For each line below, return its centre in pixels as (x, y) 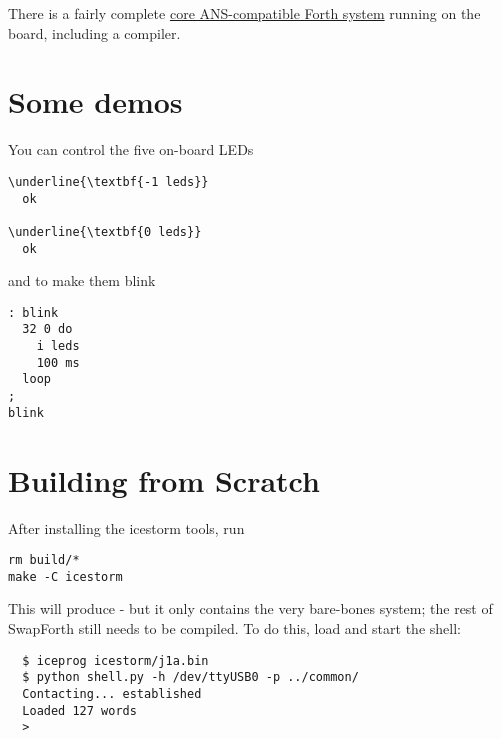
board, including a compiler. (94, 32)
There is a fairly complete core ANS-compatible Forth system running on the (244, 13)
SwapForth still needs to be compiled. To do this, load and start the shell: (234, 628)
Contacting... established (112, 693)
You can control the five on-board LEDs (131, 149)
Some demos (95, 101)
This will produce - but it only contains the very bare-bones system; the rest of (250, 608)
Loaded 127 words (79, 710)
